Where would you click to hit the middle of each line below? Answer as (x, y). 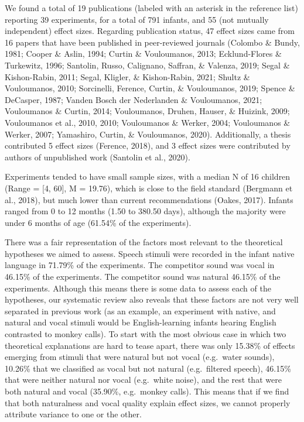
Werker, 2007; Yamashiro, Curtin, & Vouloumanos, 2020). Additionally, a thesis (148, 134)
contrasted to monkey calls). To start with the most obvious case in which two (146, 334)
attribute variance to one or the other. (73, 414)
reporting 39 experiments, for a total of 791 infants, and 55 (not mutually (137, 19)
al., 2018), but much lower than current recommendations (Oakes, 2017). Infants (149, 199)
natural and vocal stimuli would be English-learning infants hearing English (141, 322)
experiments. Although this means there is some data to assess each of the (138, 288)
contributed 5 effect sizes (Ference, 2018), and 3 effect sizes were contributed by (148, 145)
